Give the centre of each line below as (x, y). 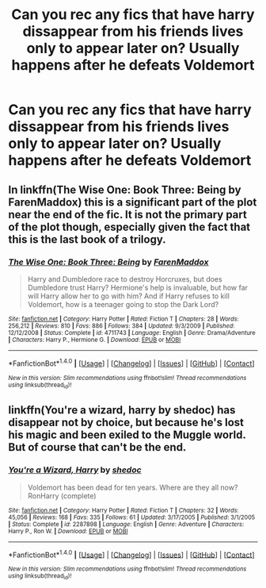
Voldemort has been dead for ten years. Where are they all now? (133, 487)
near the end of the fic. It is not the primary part (127, 215)
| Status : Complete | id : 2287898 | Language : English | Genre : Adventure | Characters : (126, 524)
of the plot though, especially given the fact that (129, 227)
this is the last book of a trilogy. (87, 239)
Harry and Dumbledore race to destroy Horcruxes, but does (125, 279)
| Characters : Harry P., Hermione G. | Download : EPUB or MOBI (95, 340)
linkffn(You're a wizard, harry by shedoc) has (122, 410)
